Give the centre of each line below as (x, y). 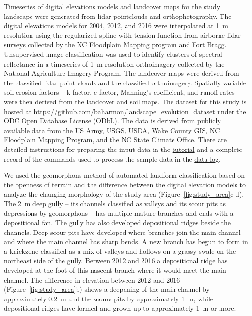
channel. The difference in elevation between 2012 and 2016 (92, 279)
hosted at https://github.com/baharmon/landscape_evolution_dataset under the (125, 111)
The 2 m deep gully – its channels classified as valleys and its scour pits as (115, 203)
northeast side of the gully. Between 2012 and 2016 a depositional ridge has (116, 260)
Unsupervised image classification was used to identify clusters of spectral (113, 54)
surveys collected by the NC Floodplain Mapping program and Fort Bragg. (115, 44)
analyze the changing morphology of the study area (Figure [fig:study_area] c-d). (124, 194)
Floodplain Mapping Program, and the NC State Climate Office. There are (115, 140)
